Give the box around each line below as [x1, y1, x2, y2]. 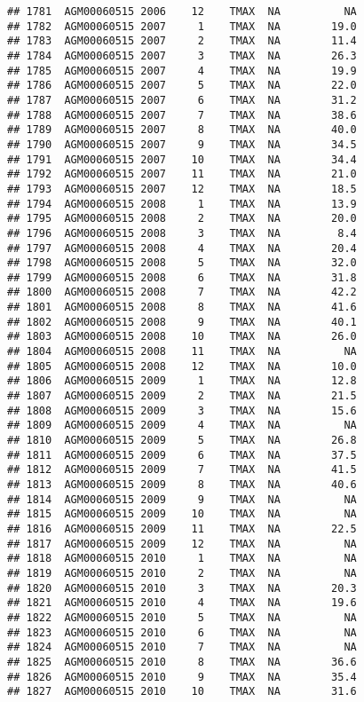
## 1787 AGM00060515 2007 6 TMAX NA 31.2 [7, 93, 357, 106]
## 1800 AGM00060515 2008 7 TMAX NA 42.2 [7, 286, 357, 299]
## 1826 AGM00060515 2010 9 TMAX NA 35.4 [7, 670, 357, 683]
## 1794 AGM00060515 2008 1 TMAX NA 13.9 [7, 197, 357, 210]
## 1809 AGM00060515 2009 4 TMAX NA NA [7, 419, 357, 432]
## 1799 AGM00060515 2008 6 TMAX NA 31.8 [7, 271, 357, 284]
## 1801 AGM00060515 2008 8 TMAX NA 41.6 [7, 301, 357, 314]
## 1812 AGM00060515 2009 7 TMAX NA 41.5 [7, 463, 357, 477]
